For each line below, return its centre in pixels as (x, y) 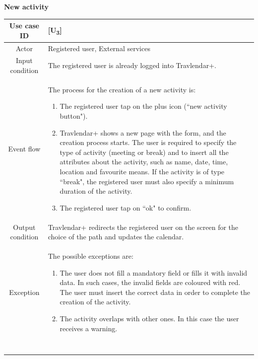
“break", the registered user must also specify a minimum (147, 181)
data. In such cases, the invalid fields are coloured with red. (150, 282)
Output (24, 227)
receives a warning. (89, 328)
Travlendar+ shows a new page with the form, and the (143, 132)
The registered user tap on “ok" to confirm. (126, 207)
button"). (74, 116)
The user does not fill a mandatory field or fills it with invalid (154, 272)
